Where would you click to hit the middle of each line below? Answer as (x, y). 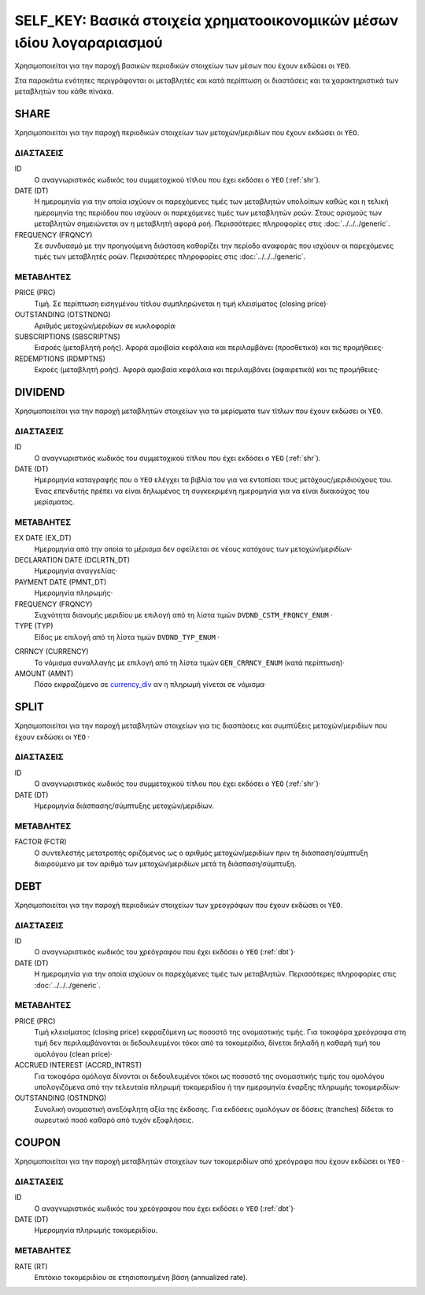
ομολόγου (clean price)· (74, 1053)
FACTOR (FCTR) (41, 842)
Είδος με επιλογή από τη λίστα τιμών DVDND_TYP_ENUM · (127, 636)
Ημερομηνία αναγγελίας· (76, 571)
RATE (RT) (31, 1266)
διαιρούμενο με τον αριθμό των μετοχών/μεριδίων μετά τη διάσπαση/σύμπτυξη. (165, 863)
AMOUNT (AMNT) (44, 673)
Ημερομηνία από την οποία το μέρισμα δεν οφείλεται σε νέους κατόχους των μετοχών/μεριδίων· (193, 549)
